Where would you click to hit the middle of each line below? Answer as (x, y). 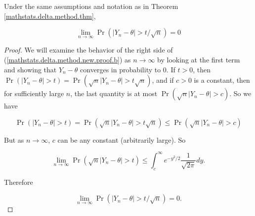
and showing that (30, 69)
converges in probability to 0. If (128, 69)
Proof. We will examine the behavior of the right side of (88, 50)
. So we (240, 93)
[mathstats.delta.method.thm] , (50, 16)
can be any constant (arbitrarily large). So (122, 139)
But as (14, 139)
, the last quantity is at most (114, 93)
